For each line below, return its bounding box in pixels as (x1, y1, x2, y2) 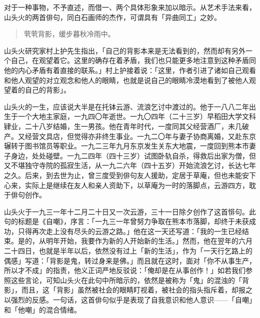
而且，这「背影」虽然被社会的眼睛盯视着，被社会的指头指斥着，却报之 (21, 284, 252, 295)
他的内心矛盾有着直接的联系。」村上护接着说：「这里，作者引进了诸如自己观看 (4, 64, 256, 75)
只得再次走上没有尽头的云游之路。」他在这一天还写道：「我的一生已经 (17, 225, 242, 236)
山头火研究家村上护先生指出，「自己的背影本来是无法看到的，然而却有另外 (4, 45, 245, 55)
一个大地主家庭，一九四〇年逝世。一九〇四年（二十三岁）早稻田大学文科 (17, 111, 256, 121)
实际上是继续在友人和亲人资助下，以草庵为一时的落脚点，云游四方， (24, 179, 249, 190)
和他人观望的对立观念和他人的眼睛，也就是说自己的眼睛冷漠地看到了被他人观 (4, 74, 256, 85)
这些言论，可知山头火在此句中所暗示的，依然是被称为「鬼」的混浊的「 (10, 274, 242, 285)
